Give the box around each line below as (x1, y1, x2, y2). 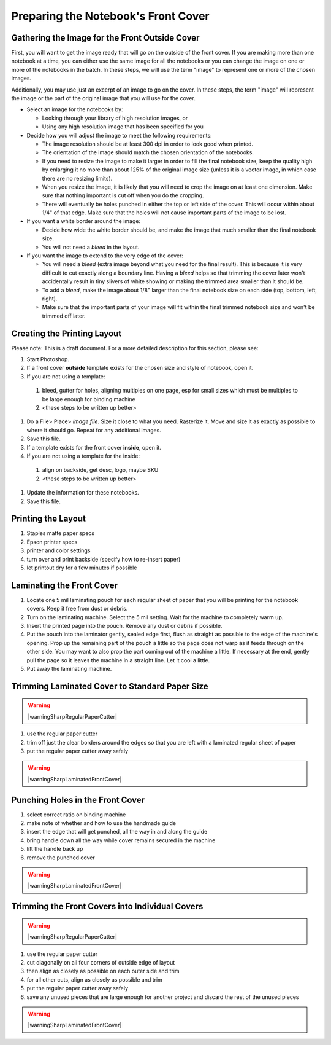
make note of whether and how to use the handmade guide (26, 820, 177, 827)
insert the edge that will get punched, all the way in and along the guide (26, 828, 208, 836)
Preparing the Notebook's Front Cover (11, 9, 210, 23)
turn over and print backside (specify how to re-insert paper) (26, 555, 181, 563)
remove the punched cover (26, 854, 95, 861)
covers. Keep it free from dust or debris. (26, 605, 128, 613)
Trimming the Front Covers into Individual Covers (11, 901, 204, 912)
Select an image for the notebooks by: (26, 106, 123, 113)
